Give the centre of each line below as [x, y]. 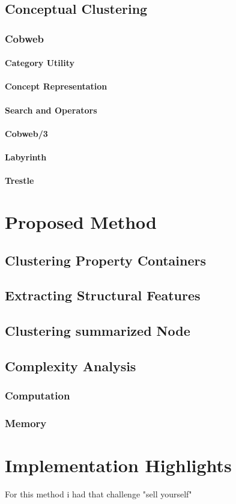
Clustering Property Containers [105, 260]
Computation [38, 396]
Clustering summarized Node [98, 331]
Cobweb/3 [26, 133]
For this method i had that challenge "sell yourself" [98, 494]
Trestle [20, 181]
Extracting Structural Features [103, 295]
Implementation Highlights [118, 465]
